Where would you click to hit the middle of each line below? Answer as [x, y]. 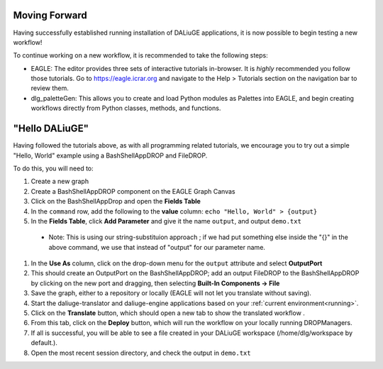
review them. [50, 88]
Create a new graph [60, 182]
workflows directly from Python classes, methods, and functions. [126, 108]
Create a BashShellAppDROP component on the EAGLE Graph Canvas [133, 191]
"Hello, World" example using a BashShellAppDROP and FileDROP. [110, 155]
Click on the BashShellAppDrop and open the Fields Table [116, 202]
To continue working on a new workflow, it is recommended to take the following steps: [141, 55]
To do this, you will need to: [53, 168]
